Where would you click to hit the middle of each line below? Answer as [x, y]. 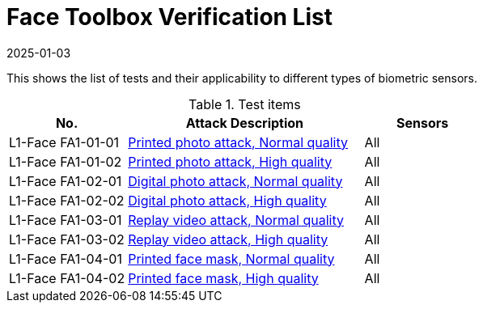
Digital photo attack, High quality [227, 200]
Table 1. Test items [245, 104]
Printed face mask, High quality [223, 278]
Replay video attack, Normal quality [236, 220]
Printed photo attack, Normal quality [238, 142]
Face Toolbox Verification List [169, 17]
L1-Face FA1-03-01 [66, 220]
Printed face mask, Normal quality [231, 258]
